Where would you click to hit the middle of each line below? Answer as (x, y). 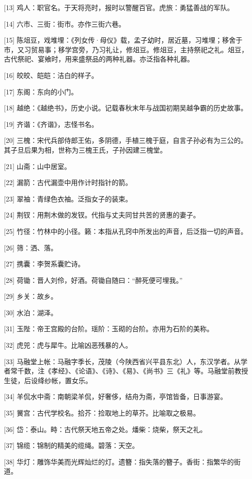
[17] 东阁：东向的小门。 (41, 91)
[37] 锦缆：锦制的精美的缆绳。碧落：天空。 (71, 445)
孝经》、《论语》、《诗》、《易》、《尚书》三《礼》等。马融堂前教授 (150, 371)
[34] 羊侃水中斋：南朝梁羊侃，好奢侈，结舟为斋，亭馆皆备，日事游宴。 (116, 396)
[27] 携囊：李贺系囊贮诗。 (44, 264)
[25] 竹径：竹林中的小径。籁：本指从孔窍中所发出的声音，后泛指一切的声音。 (126, 231)
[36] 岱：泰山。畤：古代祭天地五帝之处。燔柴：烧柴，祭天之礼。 (105, 429)
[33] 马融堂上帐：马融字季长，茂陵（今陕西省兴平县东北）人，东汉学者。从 (122, 361)
